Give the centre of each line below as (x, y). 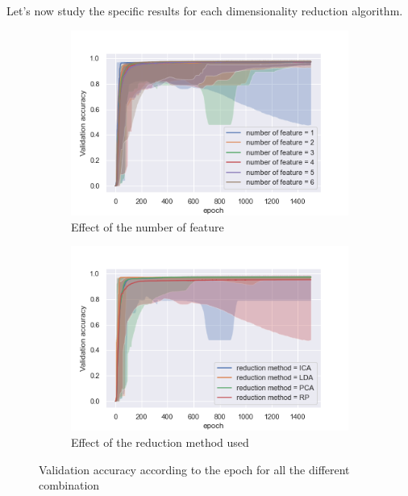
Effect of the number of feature (148, 226)
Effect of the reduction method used (160, 442)
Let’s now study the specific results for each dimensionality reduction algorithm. (205, 10)
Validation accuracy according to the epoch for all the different (194, 469)
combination (69, 485)
